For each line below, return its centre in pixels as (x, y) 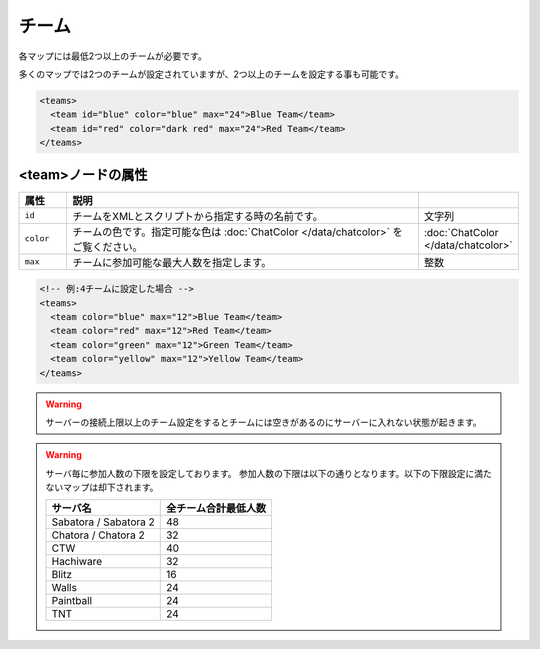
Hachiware (77, 562)
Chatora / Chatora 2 (98, 535)
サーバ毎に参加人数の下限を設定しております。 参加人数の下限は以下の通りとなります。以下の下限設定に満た (268, 473)
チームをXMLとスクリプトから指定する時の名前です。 (198, 216)
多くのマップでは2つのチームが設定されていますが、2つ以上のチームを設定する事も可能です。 (211, 74)
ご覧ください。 (108, 247)
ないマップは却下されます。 (102, 487)
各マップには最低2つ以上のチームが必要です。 (112, 56)
